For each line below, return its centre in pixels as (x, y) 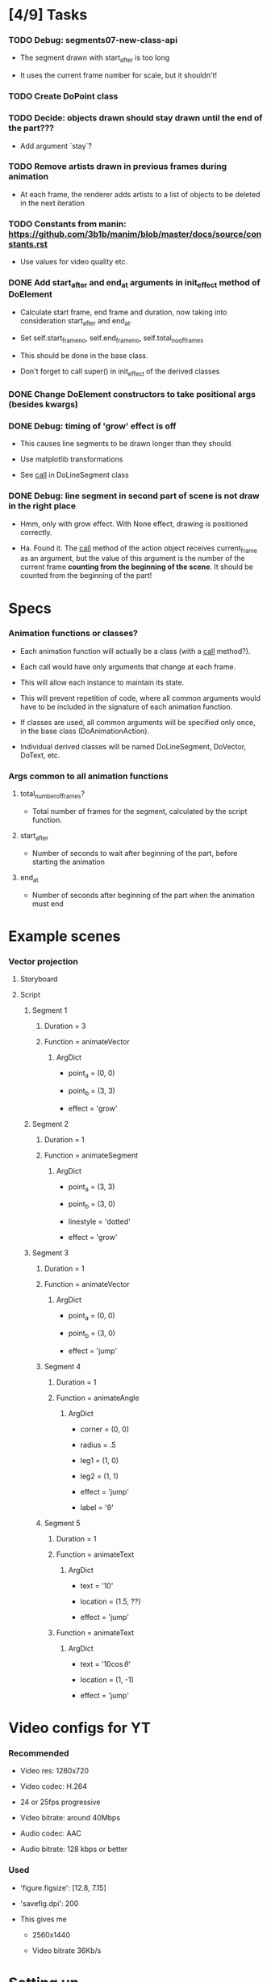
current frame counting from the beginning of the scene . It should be (137, 567)
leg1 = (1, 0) (100, 1460)
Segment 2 (50, 1124)
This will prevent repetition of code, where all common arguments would (140, 698)
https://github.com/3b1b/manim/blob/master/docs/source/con (135, 234)
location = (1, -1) (107, 1680)
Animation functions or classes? (73, 634)
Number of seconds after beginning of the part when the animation (144, 895)
